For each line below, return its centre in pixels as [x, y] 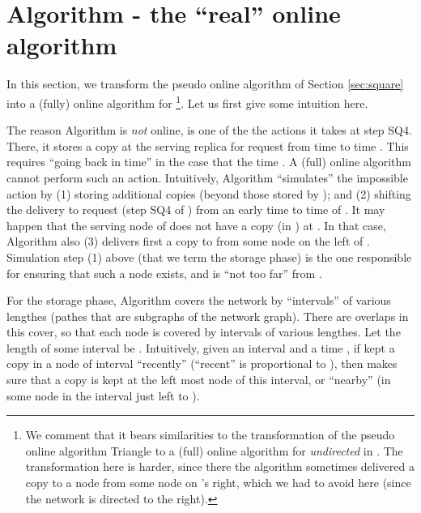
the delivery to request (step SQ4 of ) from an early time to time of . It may [196, 209]
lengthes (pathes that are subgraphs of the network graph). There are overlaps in [208, 316]
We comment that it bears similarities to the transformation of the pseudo [210, 435]
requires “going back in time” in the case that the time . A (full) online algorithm [209, 162]
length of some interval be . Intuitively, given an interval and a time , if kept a [201, 347]
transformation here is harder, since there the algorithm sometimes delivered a [220, 466]
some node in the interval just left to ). [103, 395]
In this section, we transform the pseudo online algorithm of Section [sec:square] [205, 84]
